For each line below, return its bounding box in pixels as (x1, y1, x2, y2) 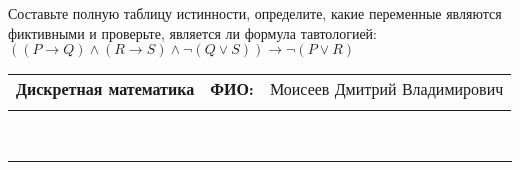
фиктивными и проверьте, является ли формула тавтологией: (8, 22, 377, 43)
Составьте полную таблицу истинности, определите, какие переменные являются (8, 3, 502, 23)
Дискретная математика (16, 77, 195, 101)
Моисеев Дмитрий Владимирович (269, 77, 504, 101)
